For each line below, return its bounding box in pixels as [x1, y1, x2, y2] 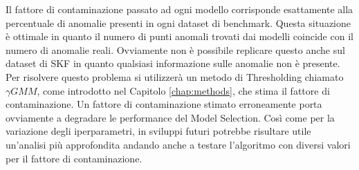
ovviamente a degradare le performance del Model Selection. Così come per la [6, 110, 335, 124]
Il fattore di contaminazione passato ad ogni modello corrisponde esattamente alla [6, 2, 353, 16]
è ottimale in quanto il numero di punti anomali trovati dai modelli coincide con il [6, 29, 353, 44]
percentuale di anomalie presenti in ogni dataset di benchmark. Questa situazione [6, 15, 351, 30]
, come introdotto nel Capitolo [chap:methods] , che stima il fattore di [37, 83, 330, 97]
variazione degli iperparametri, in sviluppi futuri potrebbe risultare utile [6, 124, 311, 138]
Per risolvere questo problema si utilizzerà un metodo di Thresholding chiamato [6, 69, 344, 84]
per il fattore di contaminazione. [6, 151, 142, 165]
